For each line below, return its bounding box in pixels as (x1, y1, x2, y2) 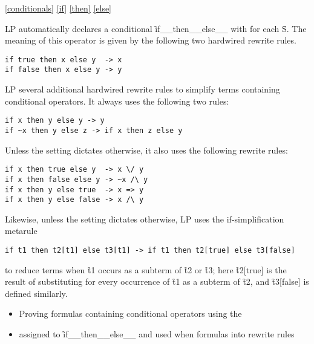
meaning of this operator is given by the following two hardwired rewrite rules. (5, 34, 296, 47)
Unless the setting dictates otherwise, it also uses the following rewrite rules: (5, 143, 288, 156)
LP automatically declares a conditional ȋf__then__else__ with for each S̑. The (5, 22, 307, 34)
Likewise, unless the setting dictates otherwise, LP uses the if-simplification (5, 212, 284, 225)
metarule (5, 224, 38, 237)
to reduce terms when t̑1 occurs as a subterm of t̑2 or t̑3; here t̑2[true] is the (5, 263, 287, 276)
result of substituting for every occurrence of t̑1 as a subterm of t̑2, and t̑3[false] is (5, 275, 309, 288)
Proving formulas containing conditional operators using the (19, 307, 242, 320)
